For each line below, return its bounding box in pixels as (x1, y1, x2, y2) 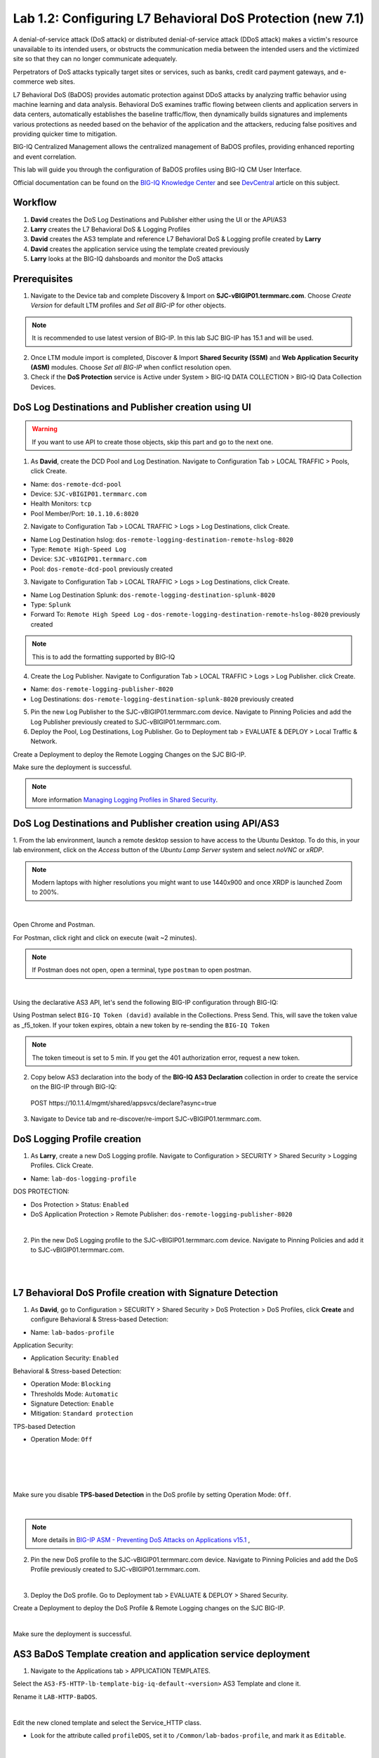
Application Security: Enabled (30, 1354, 119, 1362)
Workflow (13, 197, 58, 209)
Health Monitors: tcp (30, 499, 92, 508)
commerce (13, 77, 45, 86)
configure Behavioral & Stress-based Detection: (30, 1315, 168, 1323)
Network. (30, 737, 58, 745)
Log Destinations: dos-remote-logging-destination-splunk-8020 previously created (30, 695, 294, 703)
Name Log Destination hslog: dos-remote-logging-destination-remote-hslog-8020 (30, 535, 294, 544)
